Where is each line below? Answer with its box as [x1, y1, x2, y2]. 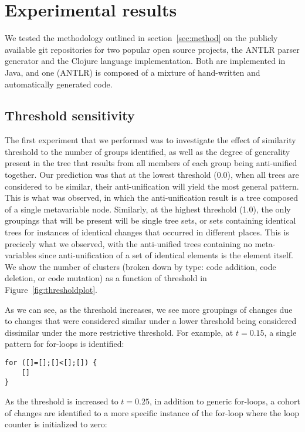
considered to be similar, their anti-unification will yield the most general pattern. [5, 180, 299, 192]
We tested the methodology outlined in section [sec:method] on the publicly [5, 32, 278, 44]
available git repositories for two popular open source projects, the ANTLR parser [5, 43, 300, 55]
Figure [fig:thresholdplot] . [5, 283, 97, 296]
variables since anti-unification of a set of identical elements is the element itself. [5, 249, 294, 261]
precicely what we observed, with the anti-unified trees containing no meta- [5, 237, 276, 249]
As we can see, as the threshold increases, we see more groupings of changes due [5, 303, 293, 315]
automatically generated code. [5, 77, 113, 90]
